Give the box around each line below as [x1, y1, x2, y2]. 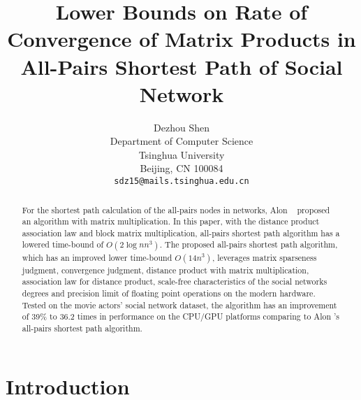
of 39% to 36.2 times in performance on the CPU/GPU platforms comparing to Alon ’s [22, 310, 340, 322]
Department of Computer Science [110, 134, 253, 148]
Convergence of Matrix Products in [7, 24, 356, 53]
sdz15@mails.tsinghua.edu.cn [114, 176, 249, 187]
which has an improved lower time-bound [22, 251, 172, 263]
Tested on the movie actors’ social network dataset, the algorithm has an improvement [22, 299, 337, 310]
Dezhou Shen [154, 120, 209, 134]
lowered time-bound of [22, 238, 104, 250]
